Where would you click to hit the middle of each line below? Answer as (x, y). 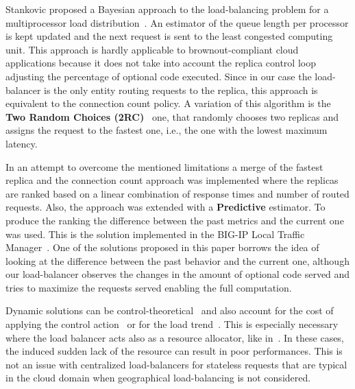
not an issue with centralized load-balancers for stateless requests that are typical (176, 364)
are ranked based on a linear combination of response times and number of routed (177, 193)
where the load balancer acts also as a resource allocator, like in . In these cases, (175, 337)
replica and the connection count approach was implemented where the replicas (172, 180)
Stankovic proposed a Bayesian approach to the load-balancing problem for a (167, 9)
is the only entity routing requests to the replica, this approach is (181, 90)
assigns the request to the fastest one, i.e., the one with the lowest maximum (167, 130)
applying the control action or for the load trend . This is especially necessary (172, 324)
